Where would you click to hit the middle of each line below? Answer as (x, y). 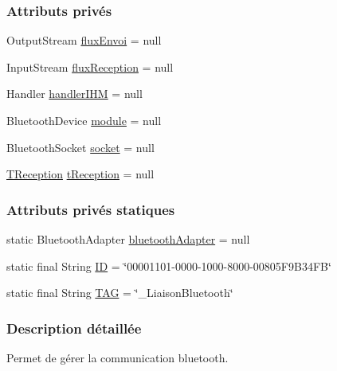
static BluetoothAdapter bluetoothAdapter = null (128, 239)
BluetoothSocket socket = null (80, 147)
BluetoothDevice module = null (84, 120)
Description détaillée (74, 328)
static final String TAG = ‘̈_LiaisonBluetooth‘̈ (120, 293)
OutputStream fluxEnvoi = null (84, 40)
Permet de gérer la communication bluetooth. (118, 357)
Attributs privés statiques (91, 209)
